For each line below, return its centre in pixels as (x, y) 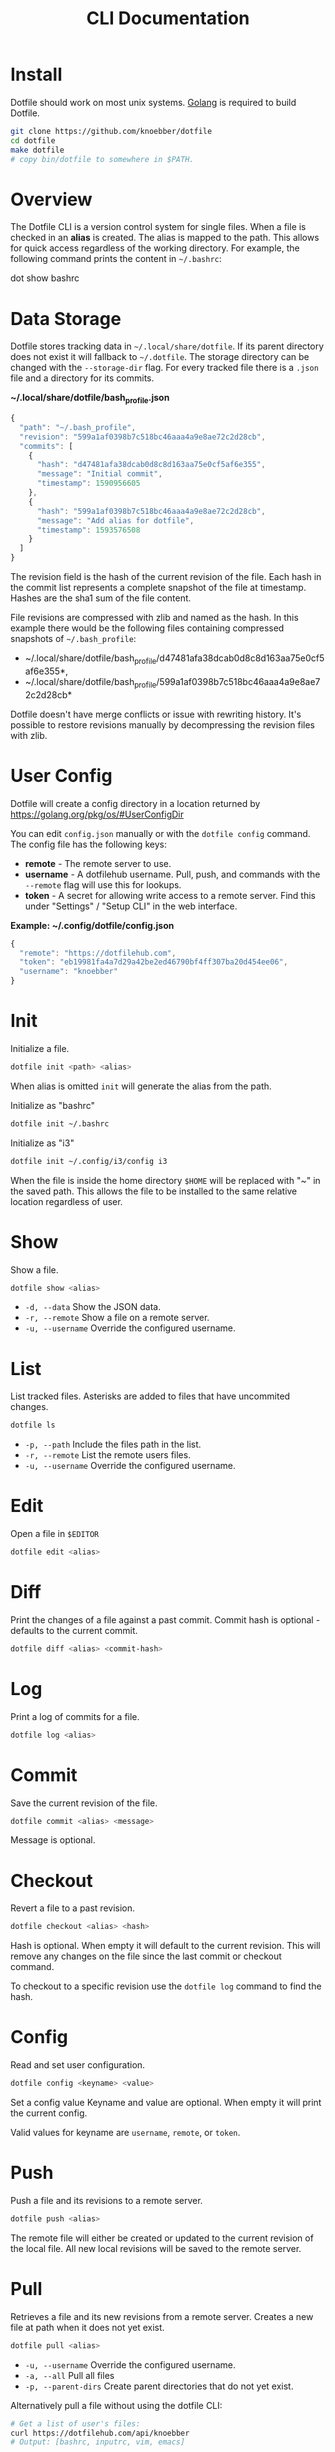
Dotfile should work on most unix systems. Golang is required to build (153, 102)
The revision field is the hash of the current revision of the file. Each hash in (166, 577)
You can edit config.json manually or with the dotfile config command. (160, 833)
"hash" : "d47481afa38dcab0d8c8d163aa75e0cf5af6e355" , (151, 465)
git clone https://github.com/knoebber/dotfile (111, 131)
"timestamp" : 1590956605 (88, 483)
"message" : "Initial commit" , (99, 474)
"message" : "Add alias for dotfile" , (115, 520)
